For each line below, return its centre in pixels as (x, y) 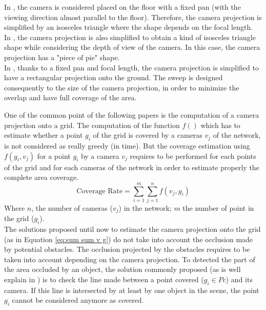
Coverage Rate (100, 191)
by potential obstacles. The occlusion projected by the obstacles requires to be (127, 249)
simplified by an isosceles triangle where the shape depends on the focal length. (129, 27)
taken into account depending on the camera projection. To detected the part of (130, 259)
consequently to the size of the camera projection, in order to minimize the (122, 87)
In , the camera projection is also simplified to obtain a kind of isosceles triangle (130, 37)
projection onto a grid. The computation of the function (92, 125)
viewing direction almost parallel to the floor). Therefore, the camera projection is (133, 17)
